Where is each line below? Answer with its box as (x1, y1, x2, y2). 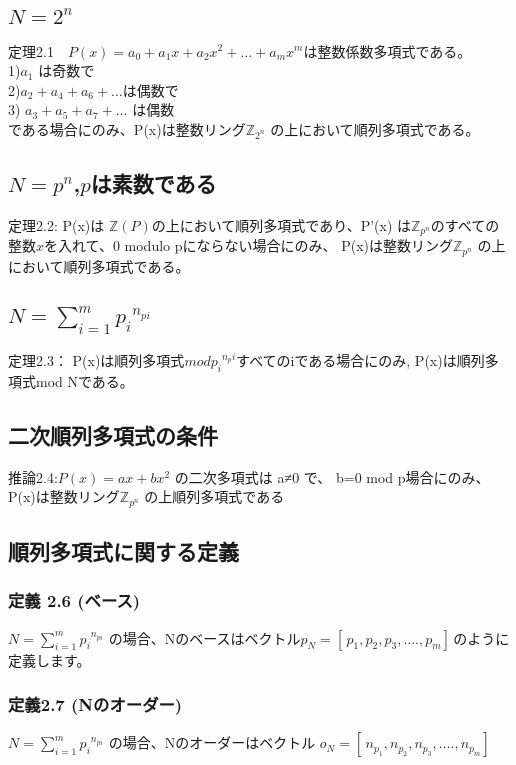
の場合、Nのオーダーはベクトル (108, 732, 316, 753)
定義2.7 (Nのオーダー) (8, 692, 183, 717)
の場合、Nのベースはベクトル (108, 627, 301, 648)
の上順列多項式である (144, 486, 285, 507)
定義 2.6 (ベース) (8, 588, 141, 613)
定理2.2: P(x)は (8, 214, 105, 235)
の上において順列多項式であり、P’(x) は (151, 214, 412, 235)
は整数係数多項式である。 (303, 40, 472, 61)
